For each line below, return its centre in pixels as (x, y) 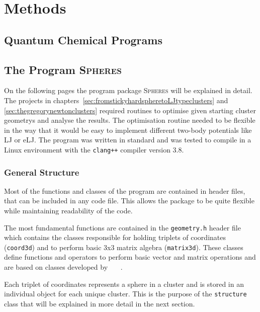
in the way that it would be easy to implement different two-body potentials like (128, 130)
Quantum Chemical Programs (83, 40)
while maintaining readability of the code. (68, 210)
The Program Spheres (63, 69)
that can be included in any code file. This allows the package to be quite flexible (129, 201)
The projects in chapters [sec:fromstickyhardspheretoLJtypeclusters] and (116, 100)
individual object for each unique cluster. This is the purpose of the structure (125, 294)
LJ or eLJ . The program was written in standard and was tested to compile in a (128, 140)
